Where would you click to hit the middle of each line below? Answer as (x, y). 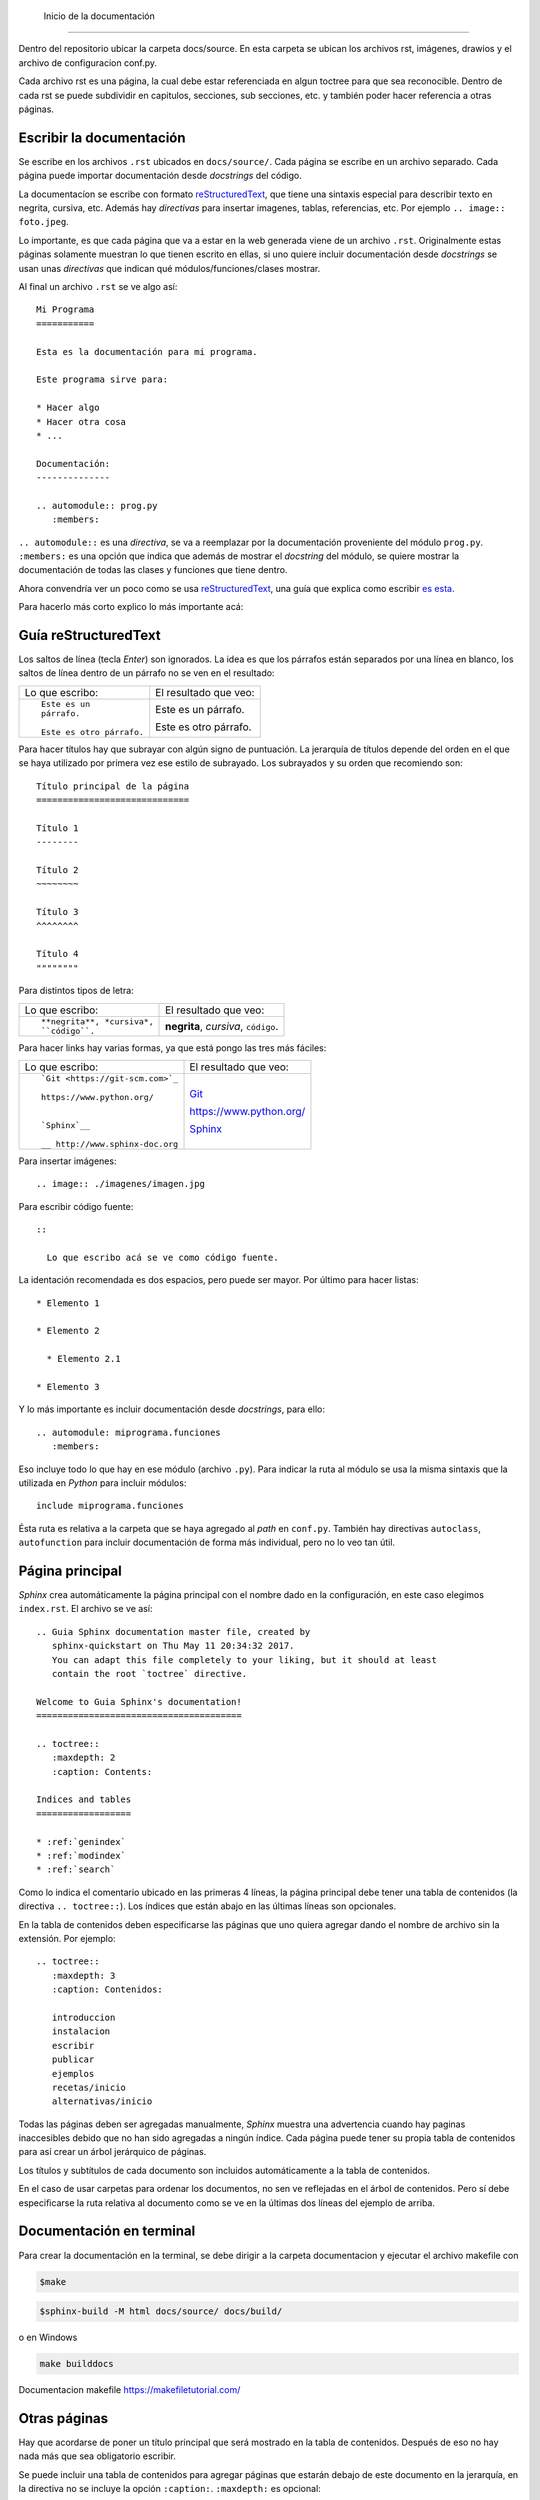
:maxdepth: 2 (83, 1758)
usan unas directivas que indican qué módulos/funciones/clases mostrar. (169, 268)
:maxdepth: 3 (83, 1975)
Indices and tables (84, 1799)
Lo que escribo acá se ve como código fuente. (162, 1257)
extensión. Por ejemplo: (67, 1938)
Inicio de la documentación (99, 16)
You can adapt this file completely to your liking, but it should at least (244, 1659)
